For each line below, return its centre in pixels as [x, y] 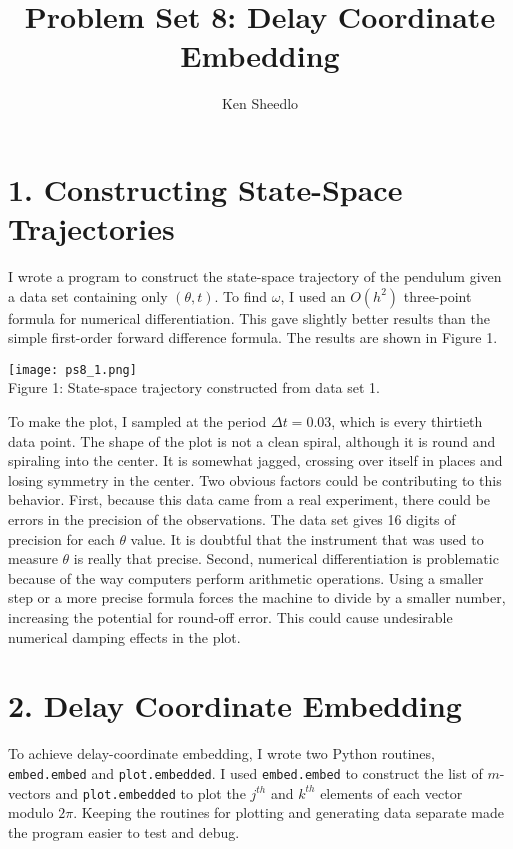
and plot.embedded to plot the [150, 792]
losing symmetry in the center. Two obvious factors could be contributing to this [255, 479]
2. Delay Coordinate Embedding [235, 705]
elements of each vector [391, 792]
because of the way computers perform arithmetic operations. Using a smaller [246, 577]
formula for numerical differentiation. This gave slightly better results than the [249, 317]
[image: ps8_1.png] [72, 369]
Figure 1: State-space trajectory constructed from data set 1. [194, 387]
